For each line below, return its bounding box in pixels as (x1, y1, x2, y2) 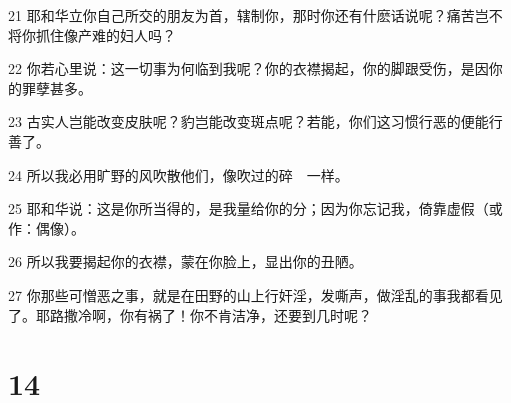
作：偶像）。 (8, 217, 85, 238)
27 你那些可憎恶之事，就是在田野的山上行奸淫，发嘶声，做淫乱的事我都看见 (8, 284, 503, 305)
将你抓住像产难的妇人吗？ (8, 24, 176, 45)
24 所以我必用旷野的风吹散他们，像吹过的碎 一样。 (8, 164, 349, 185)
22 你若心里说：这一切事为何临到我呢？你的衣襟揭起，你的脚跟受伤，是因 (8, 58, 489, 79)
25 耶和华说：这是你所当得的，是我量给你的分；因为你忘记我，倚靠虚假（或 (8, 198, 503, 219)
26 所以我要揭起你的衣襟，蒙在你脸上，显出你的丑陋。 (8, 251, 363, 272)
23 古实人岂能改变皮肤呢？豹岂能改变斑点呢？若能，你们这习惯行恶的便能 (8, 111, 489, 132)
